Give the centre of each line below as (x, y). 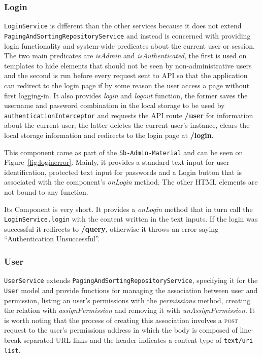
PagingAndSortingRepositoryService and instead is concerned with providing (127, 35)
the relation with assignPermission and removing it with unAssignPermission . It (130, 310)
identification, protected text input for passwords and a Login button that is (123, 172)
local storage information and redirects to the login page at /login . (109, 135)
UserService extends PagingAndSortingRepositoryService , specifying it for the (131, 280)
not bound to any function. (46, 191)
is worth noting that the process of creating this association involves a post (121, 320)
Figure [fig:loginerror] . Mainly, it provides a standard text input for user (117, 162)
